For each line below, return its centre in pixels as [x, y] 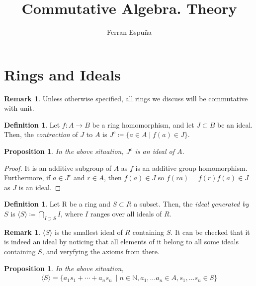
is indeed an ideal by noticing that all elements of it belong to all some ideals [122, 242]
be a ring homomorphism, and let [143, 124]
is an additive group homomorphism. [191, 168]
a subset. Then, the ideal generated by [191, 204]
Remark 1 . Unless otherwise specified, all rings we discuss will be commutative [126, 98]
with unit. [19, 108]
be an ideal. [235, 124]
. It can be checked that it [210, 232]
